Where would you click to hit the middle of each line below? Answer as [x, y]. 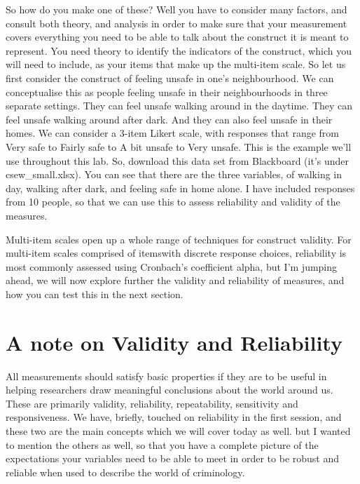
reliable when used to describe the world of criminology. [125, 472]
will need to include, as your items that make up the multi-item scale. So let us [176, 64]
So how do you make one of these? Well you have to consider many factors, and [176, 9]
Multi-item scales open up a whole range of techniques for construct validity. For [179, 239]
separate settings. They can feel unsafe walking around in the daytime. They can [179, 106]
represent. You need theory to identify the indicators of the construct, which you [179, 50]
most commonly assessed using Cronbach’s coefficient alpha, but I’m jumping [172, 266]
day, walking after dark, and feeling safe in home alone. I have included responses [180, 188]
